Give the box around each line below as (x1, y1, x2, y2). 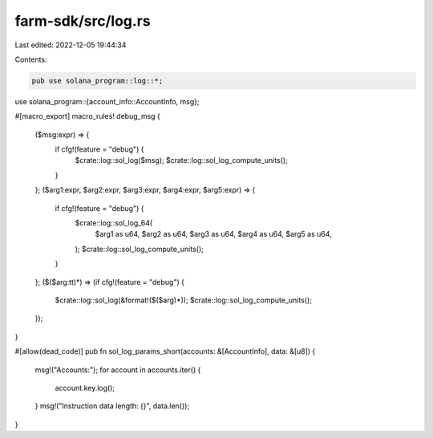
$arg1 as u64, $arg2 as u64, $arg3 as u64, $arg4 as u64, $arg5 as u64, (95, 229, 332, 239)
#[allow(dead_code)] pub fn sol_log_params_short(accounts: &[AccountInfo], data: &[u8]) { (14, 347, 316, 356)
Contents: (14, 55, 47, 64)
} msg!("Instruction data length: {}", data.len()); (34, 401, 190, 411)
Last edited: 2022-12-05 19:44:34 (14, 40, 127, 50)
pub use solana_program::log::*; (31, 76, 164, 85)
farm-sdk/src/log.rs (14, 12, 152, 30)
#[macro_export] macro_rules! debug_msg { (14, 112, 160, 121)
